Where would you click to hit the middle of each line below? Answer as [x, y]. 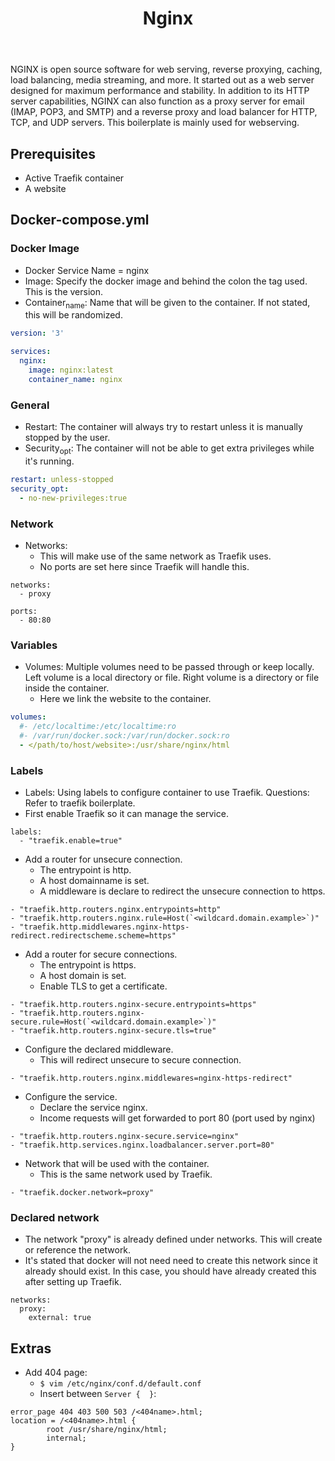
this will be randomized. [73, 315]
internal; [66, 1438]
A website [45, 188]
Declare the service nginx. [93, 1107]
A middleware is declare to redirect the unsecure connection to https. [182, 891]
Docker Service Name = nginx [87, 270]
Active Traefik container [74, 178]
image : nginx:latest [71, 370]
